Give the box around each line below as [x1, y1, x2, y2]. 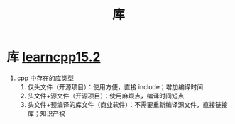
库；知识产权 [27, 109, 65, 118]
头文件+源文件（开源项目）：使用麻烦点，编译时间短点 [27, 91, 185, 100]
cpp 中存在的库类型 [16, 74, 74, 82]
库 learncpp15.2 [6, 49, 101, 65]
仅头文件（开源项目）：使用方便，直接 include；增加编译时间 [27, 82, 204, 91]
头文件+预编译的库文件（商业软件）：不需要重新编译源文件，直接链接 [27, 100, 228, 108]
